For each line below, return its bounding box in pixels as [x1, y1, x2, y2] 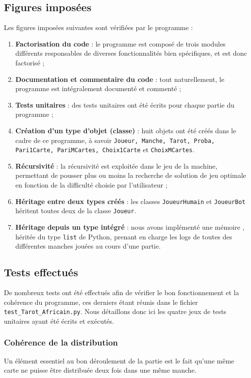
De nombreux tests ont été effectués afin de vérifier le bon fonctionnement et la [4, 287, 239, 297]
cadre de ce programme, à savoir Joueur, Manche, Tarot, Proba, [15, 135, 215, 145]
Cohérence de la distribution [4, 336, 118, 348]
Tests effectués [4, 265, 78, 280]
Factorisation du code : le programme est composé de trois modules [15, 38, 226, 48]
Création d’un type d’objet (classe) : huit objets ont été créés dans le [15, 125, 236, 135]
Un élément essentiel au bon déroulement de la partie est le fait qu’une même [4, 355, 234, 365]
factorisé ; [15, 57, 45, 67]
